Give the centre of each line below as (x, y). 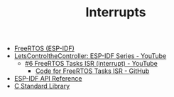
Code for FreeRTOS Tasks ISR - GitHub (92, 71)
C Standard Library (42, 86)
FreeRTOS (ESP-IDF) (44, 48)
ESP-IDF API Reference (48, 79)
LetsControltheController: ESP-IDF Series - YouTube (90, 56)
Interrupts (116, 12)
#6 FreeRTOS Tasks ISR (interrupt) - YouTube (91, 64)
